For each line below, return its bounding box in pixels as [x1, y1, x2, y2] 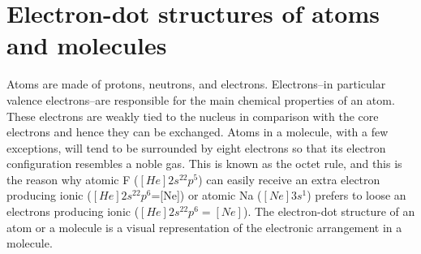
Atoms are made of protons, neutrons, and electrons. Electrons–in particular [6, 75, 386, 93]
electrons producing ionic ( [6, 203, 140, 220]
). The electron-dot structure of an [243, 203, 415, 220]
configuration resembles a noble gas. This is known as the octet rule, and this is [6, 155, 402, 172]
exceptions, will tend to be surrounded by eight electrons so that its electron [6, 139, 386, 156]
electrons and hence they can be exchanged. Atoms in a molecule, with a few [6, 123, 389, 140]
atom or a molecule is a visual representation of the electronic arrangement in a [6, 218, 402, 235]
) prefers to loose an [307, 187, 406, 204]
